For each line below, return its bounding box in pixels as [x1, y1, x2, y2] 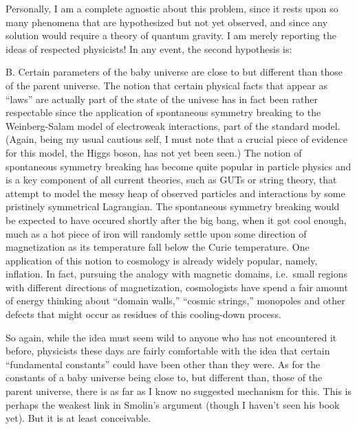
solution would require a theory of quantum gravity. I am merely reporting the [6, 28, 337, 43]
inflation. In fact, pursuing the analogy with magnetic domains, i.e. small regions [6, 267, 348, 281]
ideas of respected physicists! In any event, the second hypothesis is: [6, 41, 292, 56]
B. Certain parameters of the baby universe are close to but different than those [6, 65, 343, 79]
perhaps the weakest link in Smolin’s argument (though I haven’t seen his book [6, 397, 340, 411]
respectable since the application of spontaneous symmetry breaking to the [6, 105, 321, 120]
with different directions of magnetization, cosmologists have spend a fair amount [6, 280, 348, 294]
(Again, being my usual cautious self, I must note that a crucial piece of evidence [6, 132, 347, 146]
